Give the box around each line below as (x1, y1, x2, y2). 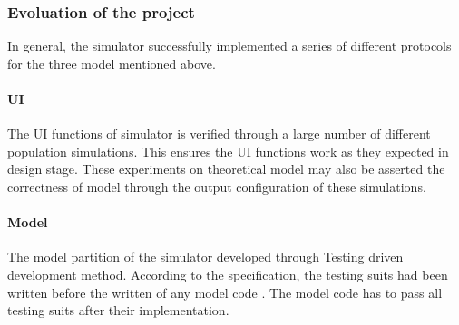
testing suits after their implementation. (7, 301, 229, 320)
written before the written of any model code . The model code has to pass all (7, 282, 443, 301)
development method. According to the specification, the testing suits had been (7, 264, 448, 283)
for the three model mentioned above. (7, 53, 216, 72)
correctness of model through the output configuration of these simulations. (7, 177, 426, 196)
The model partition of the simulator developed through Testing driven (7, 247, 404, 266)
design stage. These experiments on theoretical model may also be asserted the (7, 159, 445, 178)
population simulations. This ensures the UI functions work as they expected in (7, 141, 449, 160)
